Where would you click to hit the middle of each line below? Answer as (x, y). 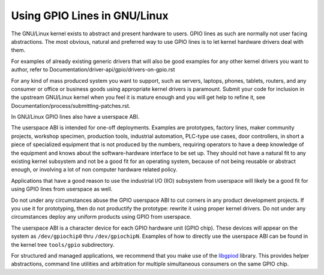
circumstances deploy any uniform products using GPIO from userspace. (101, 217)
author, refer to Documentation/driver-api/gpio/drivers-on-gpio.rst (93, 69)
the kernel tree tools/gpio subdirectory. (63, 244)
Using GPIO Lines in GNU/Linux (90, 16)
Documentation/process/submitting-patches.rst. (71, 105)
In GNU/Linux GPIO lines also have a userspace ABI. (75, 117)
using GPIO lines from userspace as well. (62, 189)
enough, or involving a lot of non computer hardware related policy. (94, 170)
